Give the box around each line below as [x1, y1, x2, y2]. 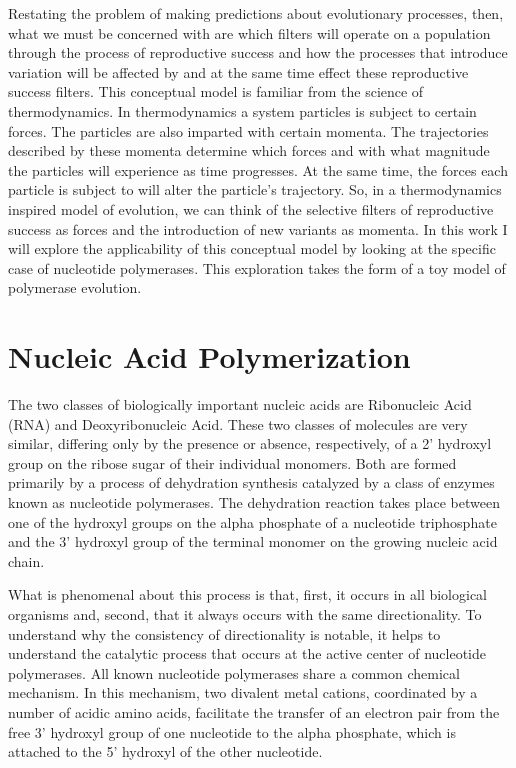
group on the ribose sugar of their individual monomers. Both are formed [8, 452, 457, 473]
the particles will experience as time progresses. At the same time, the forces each [8, 159, 508, 180]
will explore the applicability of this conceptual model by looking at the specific [8, 238, 496, 259]
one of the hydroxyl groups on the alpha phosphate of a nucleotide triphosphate [8, 511, 497, 532]
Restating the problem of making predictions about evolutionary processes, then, [8, 3, 504, 23]
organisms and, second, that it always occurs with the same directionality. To [8, 603, 482, 624]
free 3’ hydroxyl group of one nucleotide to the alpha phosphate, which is [8, 721, 456, 742]
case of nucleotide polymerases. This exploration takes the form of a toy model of [8, 257, 506, 278]
